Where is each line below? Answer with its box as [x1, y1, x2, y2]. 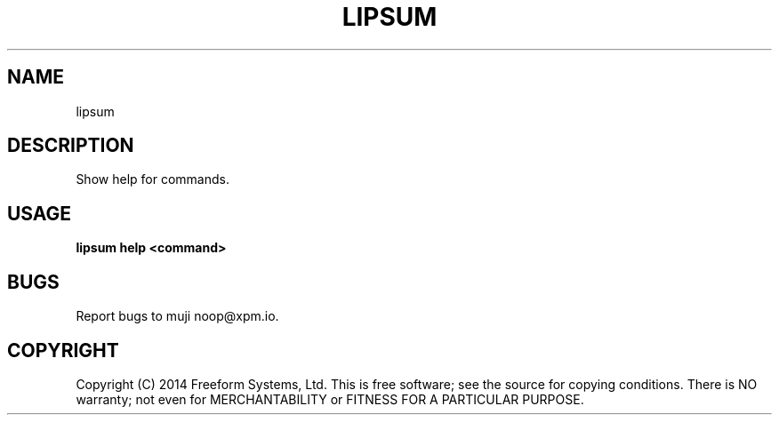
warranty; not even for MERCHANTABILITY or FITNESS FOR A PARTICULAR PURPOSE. [76, 391, 584, 407]
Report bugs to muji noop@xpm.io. [76, 308, 279, 324]
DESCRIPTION [7, 134, 134, 157]
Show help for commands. [76, 171, 229, 187]
